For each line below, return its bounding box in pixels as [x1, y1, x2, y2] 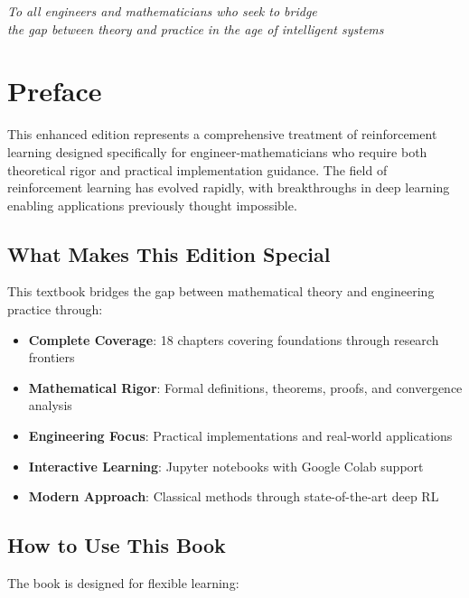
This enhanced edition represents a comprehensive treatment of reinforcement [7, 125, 437, 144]
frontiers [28, 348, 75, 367]
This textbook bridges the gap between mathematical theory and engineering [7, 282, 435, 301]
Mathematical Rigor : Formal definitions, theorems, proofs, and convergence [28, 378, 463, 397]
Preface [7, 72, 102, 109]
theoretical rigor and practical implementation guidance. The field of [7, 160, 388, 179]
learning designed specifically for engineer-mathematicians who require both [7, 142, 427, 161]
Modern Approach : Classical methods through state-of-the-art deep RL [28, 487, 439, 506]
